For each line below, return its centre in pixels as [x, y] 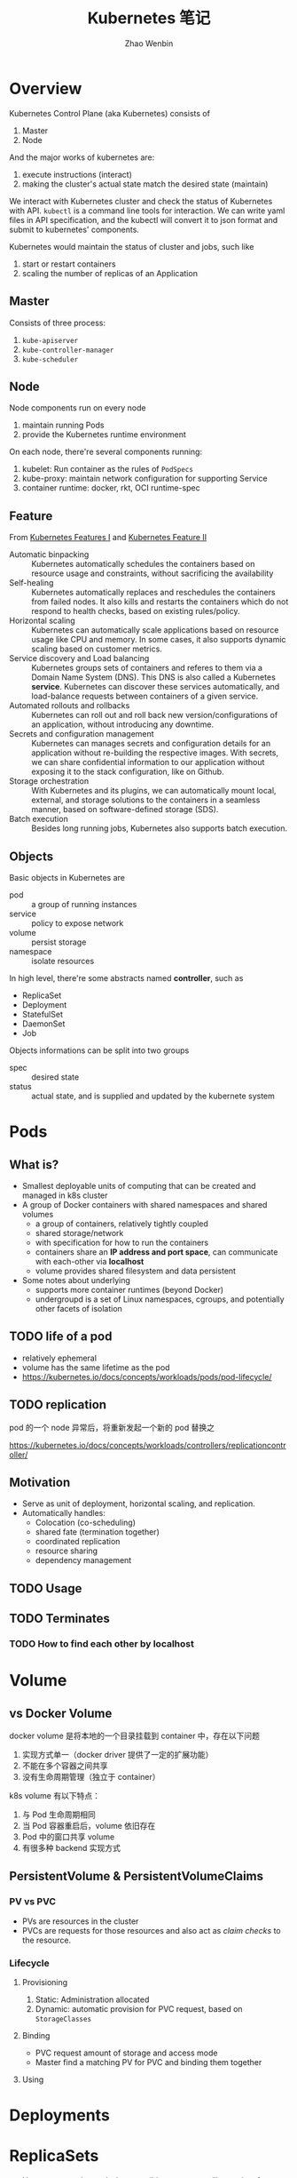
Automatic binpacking [49, 554]
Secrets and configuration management [82, 734]
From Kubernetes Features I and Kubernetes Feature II [108, 538]
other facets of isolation [78, 1308]
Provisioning [45, 1983]
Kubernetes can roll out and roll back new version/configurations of [155, 715]
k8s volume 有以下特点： [55, 1796]
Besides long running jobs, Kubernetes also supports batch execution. [160, 828]
